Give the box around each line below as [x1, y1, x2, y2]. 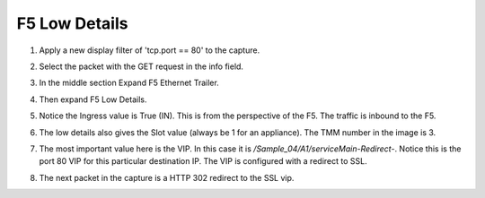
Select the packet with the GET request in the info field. [39, 61, 244, 72]
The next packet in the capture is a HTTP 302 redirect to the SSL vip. [39, 172, 295, 183]
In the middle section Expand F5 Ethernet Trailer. [39, 77, 219, 89]
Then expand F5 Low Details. [39, 94, 147, 105]
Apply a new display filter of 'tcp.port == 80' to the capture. [39, 45, 260, 56]
